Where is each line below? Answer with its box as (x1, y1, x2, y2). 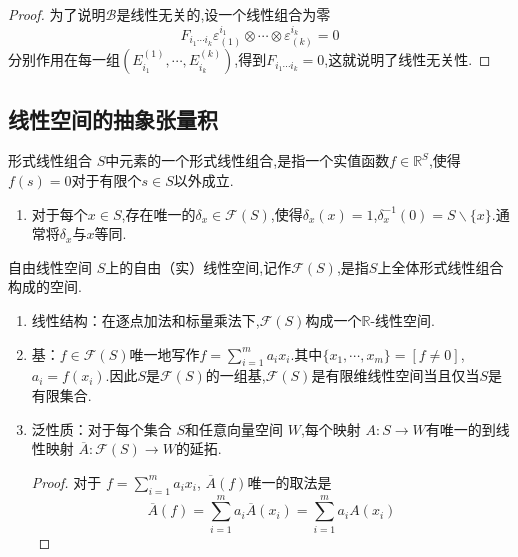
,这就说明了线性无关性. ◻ (324, 49, 491, 70)
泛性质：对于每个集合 (31, 418, 172, 439)
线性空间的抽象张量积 (8, 103, 218, 134)
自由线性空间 (8, 256, 92, 277)
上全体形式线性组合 (377, 256, 504, 277)
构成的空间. (8, 276, 82, 297)
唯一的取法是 (247, 471, 332, 492)
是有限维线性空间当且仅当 (311, 365, 480, 386)
